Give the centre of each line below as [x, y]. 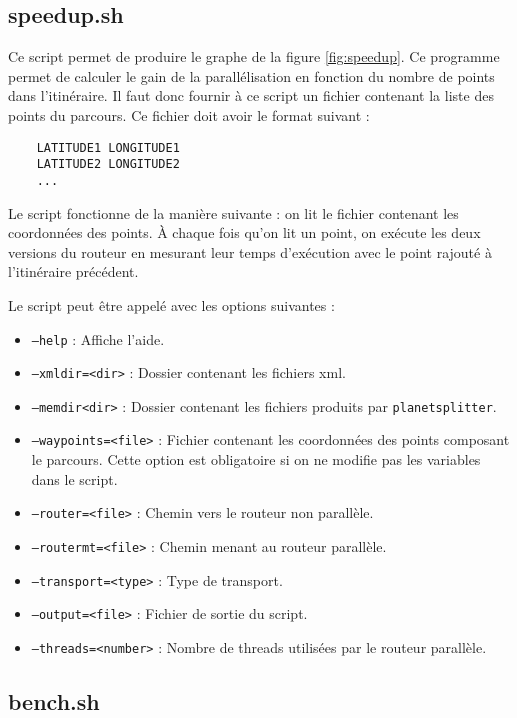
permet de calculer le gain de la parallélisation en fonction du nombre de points [251, 75]
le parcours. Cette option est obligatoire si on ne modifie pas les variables [256, 459]
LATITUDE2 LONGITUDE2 [108, 164]
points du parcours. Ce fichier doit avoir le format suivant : [189, 114]
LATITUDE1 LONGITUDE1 [108, 147]
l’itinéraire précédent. [73, 271]
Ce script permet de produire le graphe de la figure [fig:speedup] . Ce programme [254, 56]
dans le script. [74, 478]
